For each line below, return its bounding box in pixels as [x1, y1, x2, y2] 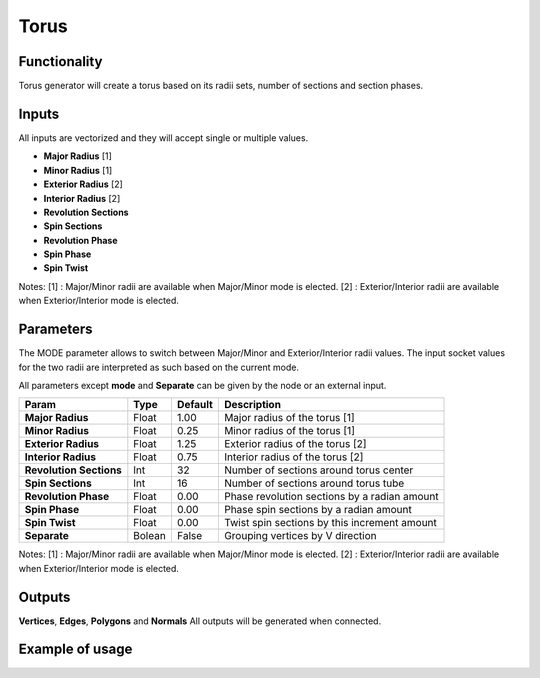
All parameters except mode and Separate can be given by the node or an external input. [18, 379, 387, 391]
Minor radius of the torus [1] [223, 424, 355, 438]
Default [176, 398, 214, 412]
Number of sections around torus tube [223, 476, 405, 490]
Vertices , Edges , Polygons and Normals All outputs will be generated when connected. [18, 615, 382, 627]
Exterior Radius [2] [43, 178, 124, 190]
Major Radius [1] [43, 150, 112, 162]
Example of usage [18, 641, 133, 658]
